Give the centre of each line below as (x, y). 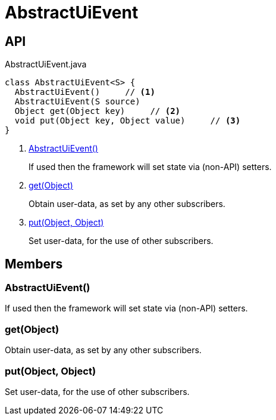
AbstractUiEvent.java (46, 64)
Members (34, 264)
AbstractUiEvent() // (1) (85, 92)
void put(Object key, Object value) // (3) (128, 121)
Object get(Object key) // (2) (98, 111)
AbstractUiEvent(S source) (77, 102)
